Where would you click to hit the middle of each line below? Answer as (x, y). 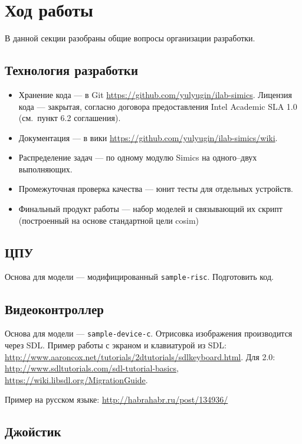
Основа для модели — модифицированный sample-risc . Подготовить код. (139, 277)
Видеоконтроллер (55, 308)
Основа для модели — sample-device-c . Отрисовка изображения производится (149, 333)
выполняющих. (45, 169)
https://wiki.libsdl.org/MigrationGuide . (76, 379)
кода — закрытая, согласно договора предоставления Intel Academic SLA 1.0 (158, 106)
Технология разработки (72, 70)
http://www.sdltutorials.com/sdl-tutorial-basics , (92, 368)
